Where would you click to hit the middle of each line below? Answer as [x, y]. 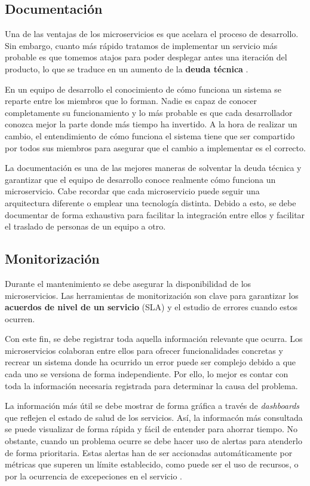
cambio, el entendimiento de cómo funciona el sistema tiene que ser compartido [150, 135]
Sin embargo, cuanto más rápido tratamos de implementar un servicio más [141, 45]
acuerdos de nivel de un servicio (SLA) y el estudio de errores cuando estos [151, 307]
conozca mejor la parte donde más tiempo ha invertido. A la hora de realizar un [151, 124]
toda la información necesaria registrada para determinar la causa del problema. [151, 385]
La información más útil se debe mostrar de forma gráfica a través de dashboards [152, 406]
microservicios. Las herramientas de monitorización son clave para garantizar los [152, 295]
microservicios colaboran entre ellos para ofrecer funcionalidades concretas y [144, 350]
